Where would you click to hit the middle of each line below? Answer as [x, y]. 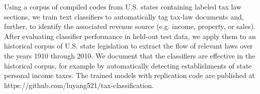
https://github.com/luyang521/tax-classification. [79, 85]
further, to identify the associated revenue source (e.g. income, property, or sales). [130, 26]
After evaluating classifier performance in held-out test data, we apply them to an [130, 36]
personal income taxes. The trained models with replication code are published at [129, 75]
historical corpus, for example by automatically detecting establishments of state [128, 65]
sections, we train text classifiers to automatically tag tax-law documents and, [124, 16]
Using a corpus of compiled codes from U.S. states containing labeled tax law [123, 6]
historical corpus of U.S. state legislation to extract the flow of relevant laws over [128, 46]
